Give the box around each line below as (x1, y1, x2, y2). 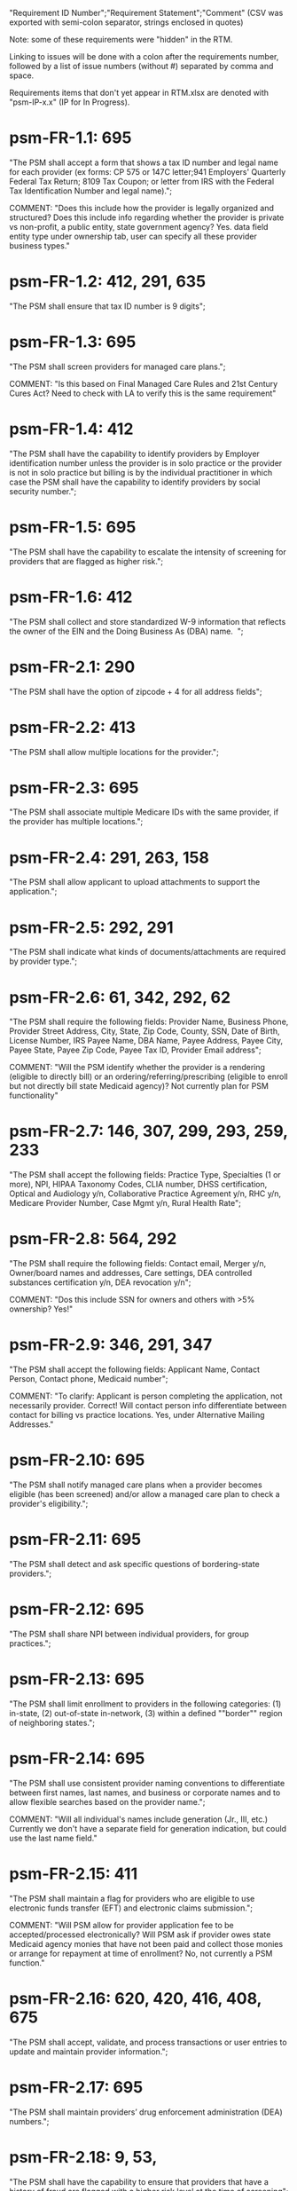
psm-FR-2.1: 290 (9, 657, 136, 677)
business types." (9, 240, 71, 251)
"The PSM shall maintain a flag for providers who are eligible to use (9, 1893, 255, 1903)
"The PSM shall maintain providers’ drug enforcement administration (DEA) (9, 2107, 284, 2117)
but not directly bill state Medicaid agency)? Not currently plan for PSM (9, 1081, 269, 1092)
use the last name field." (9, 1832, 98, 1843)
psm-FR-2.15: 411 (9, 1864, 138, 1884)
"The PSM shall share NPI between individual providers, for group (9, 1628, 250, 1639)
